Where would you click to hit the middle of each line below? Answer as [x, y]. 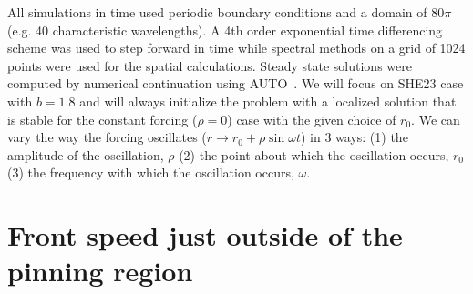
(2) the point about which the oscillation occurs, [314, 154]
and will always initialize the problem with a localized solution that [268, 101]
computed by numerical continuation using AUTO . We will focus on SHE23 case [236, 83]
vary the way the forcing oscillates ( [107, 137]
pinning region [100, 271]
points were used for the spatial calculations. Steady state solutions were [210, 65]
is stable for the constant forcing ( [103, 119]
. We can [436, 119]
